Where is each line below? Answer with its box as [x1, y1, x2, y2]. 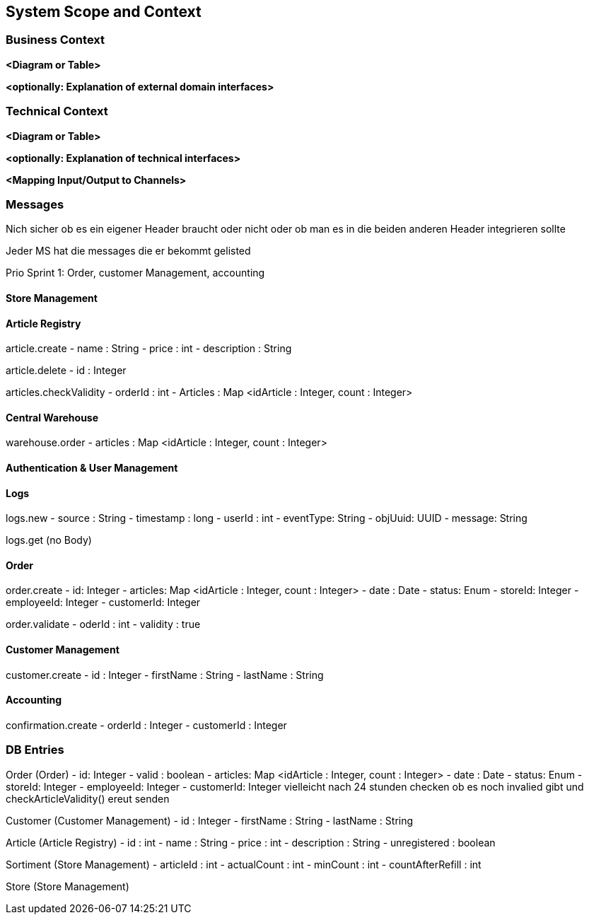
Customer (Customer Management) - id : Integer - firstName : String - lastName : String [6, 814, 414, 827]
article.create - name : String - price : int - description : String [6, 342, 292, 355]
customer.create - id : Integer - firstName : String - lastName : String [6, 668, 324, 681]
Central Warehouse [6, 411, 99, 424]
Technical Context [6, 104, 108, 119]
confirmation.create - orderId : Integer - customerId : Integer [6, 718, 287, 731]
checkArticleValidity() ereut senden [6, 792, 170, 805]
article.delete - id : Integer [6, 364, 127, 377]
